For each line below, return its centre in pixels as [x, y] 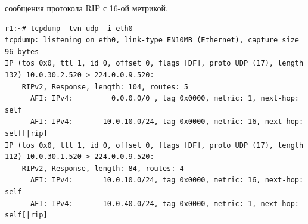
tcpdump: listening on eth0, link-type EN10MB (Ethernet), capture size [152, 40]
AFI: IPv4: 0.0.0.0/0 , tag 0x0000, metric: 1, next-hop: [164, 99]
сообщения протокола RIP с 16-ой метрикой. [87, 8]
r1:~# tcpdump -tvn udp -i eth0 [69, 28]
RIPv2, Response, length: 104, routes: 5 [105, 87]
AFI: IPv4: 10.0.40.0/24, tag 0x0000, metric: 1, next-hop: [164, 203]
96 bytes [22, 52]
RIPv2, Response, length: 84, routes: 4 [103, 168]
